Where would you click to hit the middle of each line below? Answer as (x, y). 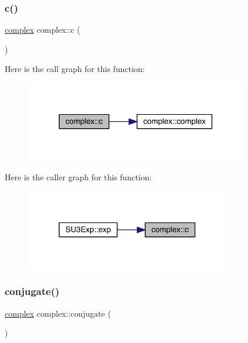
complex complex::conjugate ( (58, 313)
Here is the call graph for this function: (75, 69)
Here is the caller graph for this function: (78, 177)
